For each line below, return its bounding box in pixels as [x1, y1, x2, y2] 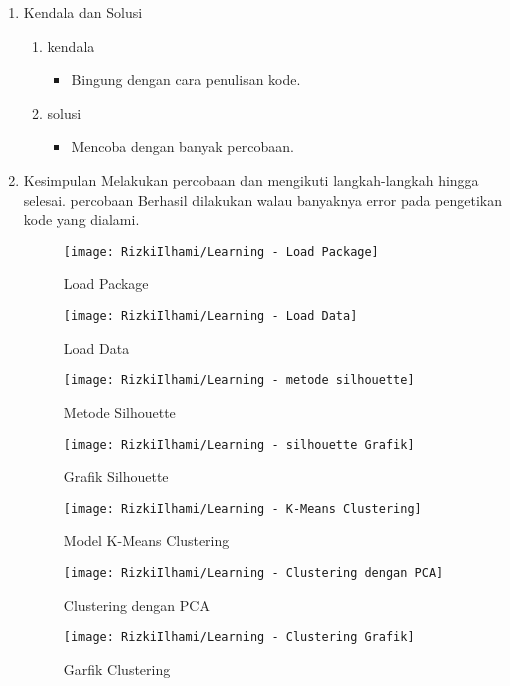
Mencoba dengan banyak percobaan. [71, 136, 294, 157]
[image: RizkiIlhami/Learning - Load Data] [63, 309, 358, 323]
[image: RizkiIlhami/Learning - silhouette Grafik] [63, 437, 415, 452]
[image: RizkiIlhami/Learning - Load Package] [63, 244, 379, 259]
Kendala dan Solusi [23, 2, 143, 22]
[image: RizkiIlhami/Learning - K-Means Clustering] [63, 501, 422, 516]
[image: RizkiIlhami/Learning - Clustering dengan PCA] [63, 566, 444, 580]
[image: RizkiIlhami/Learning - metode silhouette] [63, 373, 415, 388]
